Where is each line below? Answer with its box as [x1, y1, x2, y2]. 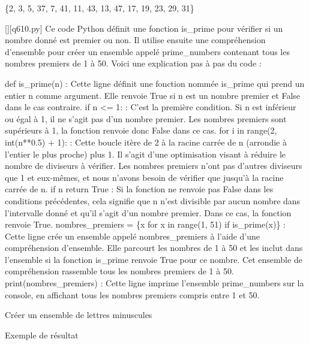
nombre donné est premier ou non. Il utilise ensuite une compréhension [5, 34, 266, 46]
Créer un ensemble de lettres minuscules [5, 308, 152, 321]
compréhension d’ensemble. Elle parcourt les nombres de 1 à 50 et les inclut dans [5, 241, 303, 254]
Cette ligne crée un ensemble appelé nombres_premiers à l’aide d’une [5, 229, 260, 242]
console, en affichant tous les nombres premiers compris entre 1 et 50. [5, 288, 260, 301]
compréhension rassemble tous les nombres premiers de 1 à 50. [5, 265, 234, 277]
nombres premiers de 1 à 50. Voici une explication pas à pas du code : [5, 57, 262, 69]
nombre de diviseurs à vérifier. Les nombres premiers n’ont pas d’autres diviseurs [5, 159, 302, 172]
